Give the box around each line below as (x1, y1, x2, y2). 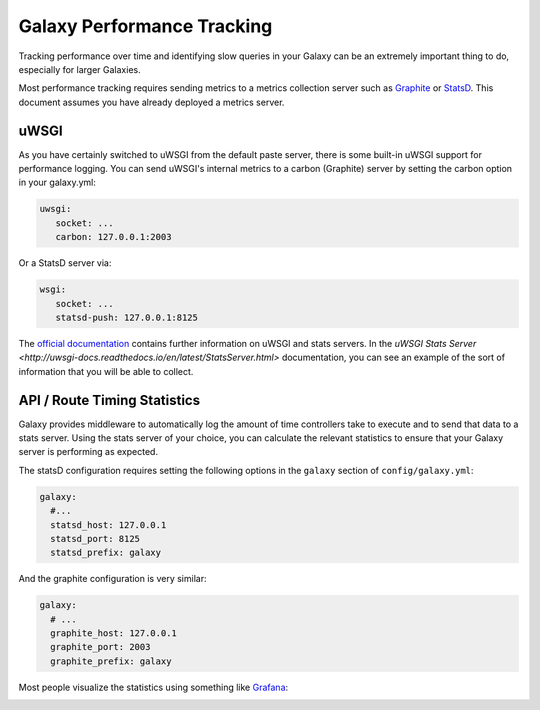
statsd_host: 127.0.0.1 (50, 519, 167, 530)
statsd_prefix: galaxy (50, 547, 162, 559)
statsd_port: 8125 (50, 533, 140, 544)
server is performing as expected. (18, 446, 159, 458)
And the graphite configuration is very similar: (18, 573, 207, 585)
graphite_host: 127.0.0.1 (50, 628, 177, 639)
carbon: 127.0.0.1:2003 (55, 231, 172, 243)
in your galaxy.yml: (18, 176, 97, 189)
